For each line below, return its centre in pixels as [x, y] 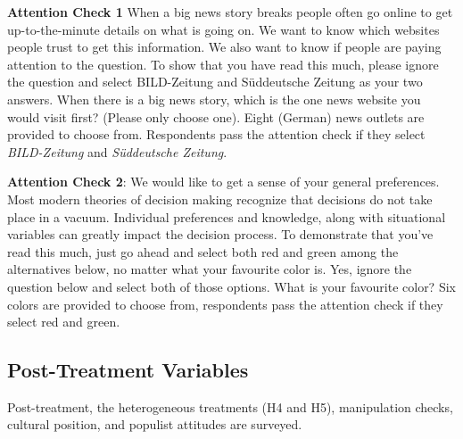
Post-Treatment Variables [128, 370]
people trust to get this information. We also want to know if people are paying [224, 47]
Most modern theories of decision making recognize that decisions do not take [220, 199]
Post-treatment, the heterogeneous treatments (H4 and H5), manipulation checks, [230, 406]
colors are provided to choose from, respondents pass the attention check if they [225, 304]
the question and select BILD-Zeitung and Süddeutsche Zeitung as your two [215, 82]
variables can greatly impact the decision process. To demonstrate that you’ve [220, 234]
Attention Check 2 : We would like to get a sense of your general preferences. [223, 182]
